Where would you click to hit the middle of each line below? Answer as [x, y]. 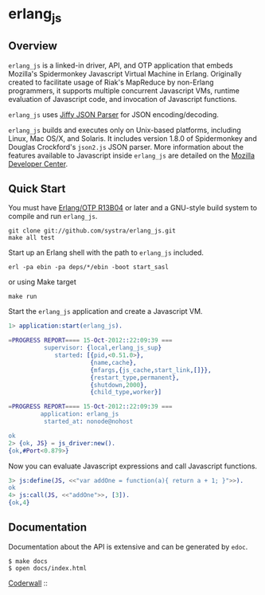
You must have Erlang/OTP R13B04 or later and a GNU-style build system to [132, 208]
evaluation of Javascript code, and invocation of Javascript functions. [123, 99]
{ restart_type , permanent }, [135, 378]
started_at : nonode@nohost [88, 422]
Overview [33, 46]
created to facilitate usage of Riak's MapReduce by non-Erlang [111, 82]
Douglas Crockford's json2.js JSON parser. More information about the [126, 147]
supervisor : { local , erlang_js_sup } [102, 348]
